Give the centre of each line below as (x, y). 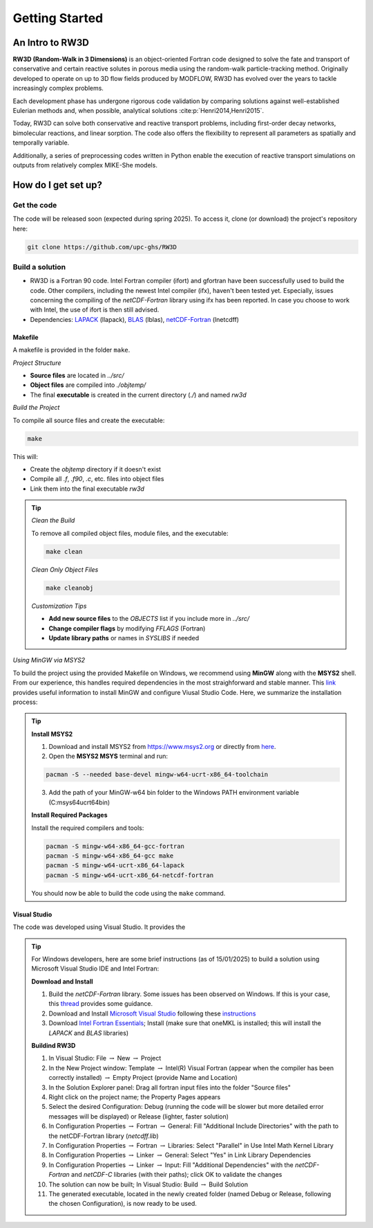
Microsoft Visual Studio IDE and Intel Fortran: (95, 968)
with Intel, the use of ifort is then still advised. (95, 310)
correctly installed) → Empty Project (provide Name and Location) (143, 1078)
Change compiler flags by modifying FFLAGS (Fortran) (127, 628)
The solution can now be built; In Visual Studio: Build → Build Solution (149, 1184)
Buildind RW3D (54, 1046)
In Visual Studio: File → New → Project (105, 1058)
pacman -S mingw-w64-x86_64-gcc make (110, 856)
